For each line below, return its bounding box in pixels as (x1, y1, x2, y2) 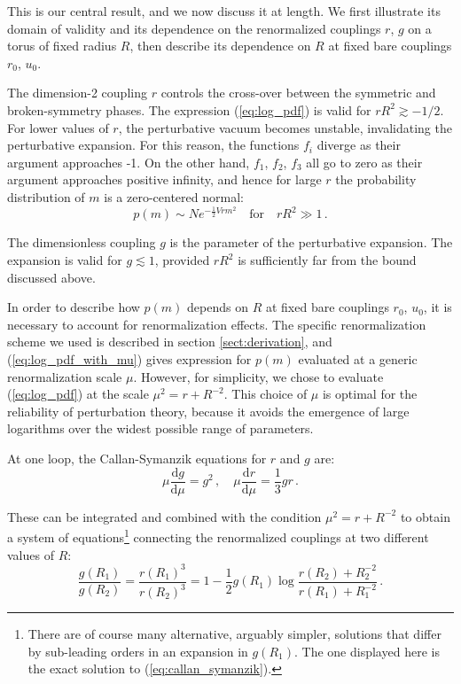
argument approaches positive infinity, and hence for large (7, 170, 322, 189)
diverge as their (316, 136, 401, 154)
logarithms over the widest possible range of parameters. (7, 419, 314, 438)
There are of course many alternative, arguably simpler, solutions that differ (27, 625, 441, 642)
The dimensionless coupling (7, 233, 156, 252)
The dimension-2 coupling (7, 83, 147, 102)
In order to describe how (7, 298, 140, 316)
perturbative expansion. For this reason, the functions (7, 136, 300, 154)
